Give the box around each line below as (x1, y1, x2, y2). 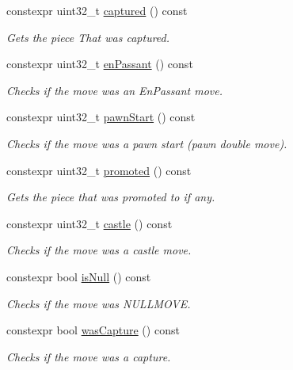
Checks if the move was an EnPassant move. (6, 82, 223, 98)
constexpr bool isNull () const (6, 268, 151, 284)
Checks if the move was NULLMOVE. (6, 295, 191, 311)
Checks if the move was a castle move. (6, 242, 192, 258)
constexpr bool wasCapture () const (6, 322, 180, 338)
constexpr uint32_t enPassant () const (6, 55, 193, 72)
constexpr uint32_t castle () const (6, 215, 173, 231)
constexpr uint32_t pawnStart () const (6, 109, 196, 125)
